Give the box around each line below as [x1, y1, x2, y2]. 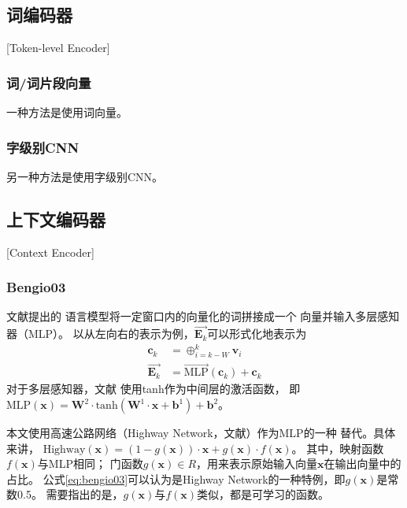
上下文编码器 [6, 206, 105, 231]
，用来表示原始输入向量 [196, 455, 318, 472]
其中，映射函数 [306, 439, 384, 456]
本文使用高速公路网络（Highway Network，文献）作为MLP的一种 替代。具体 [6, 425, 396, 441]
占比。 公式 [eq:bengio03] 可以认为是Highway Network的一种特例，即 [6, 470, 346, 487]
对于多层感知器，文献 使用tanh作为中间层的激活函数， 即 [6, 380, 301, 397]
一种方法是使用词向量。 [6, 104, 128, 121]
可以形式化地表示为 [207, 325, 307, 342]
